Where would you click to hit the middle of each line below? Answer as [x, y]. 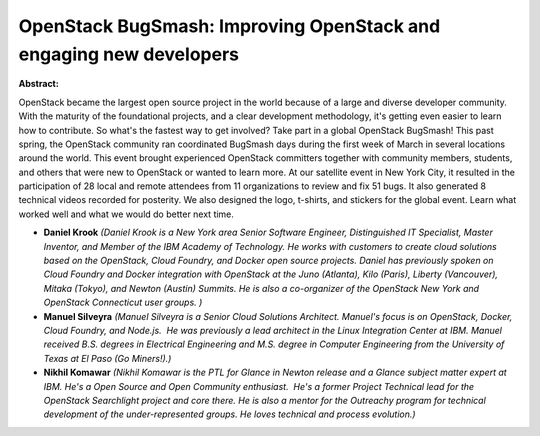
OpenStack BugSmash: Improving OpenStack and [229, 26]
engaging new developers [129, 54]
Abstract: [38, 84]
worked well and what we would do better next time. [126, 214]
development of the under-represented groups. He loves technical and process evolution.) [229, 414]
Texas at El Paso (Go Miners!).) [107, 358]
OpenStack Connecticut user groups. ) [123, 302]
